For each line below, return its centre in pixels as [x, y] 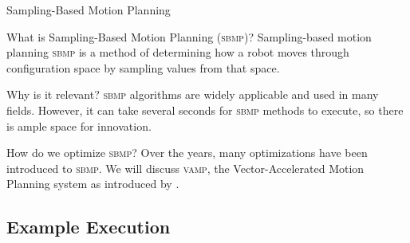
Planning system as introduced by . [93, 184]
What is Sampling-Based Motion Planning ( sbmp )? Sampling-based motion [189, 36]
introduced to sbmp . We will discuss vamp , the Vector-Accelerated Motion [185, 168]
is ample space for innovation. [79, 125]
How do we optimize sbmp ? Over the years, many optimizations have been [187, 153]
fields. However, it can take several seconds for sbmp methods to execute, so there [205, 110]
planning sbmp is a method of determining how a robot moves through [178, 52]
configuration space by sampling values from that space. [143, 67]
